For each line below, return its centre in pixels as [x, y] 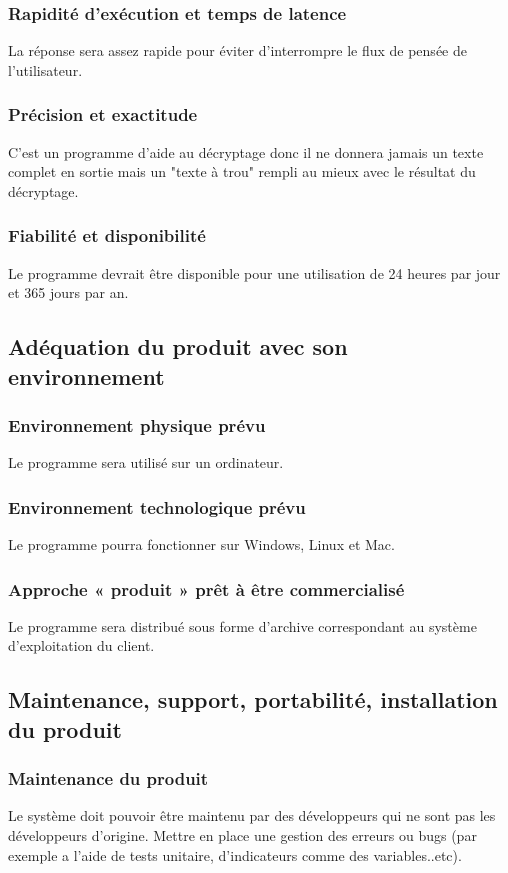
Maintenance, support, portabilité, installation [253, 699]
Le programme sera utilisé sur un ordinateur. [146, 462]
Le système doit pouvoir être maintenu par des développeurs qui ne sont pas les [252, 815]
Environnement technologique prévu [157, 506]
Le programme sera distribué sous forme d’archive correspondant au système [242, 625]
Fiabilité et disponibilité [107, 235]
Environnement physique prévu [137, 424]
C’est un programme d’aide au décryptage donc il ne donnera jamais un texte [246, 151]
